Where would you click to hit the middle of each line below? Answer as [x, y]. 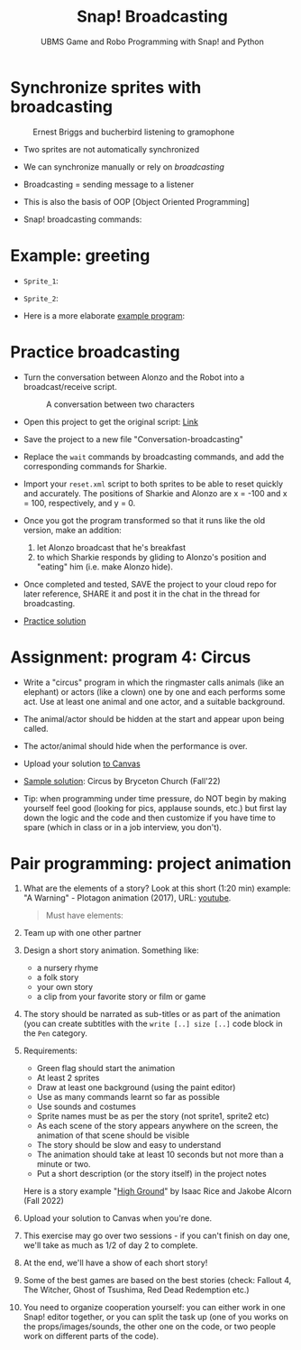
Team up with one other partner [82, 933]
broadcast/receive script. [70, 386]
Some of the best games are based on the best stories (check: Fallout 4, [157, 1281]
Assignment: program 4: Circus [131, 657]
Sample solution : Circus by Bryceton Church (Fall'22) [122, 781]
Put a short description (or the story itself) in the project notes [151, 1174]
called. [36, 728]
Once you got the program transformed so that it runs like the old [144, 520]
